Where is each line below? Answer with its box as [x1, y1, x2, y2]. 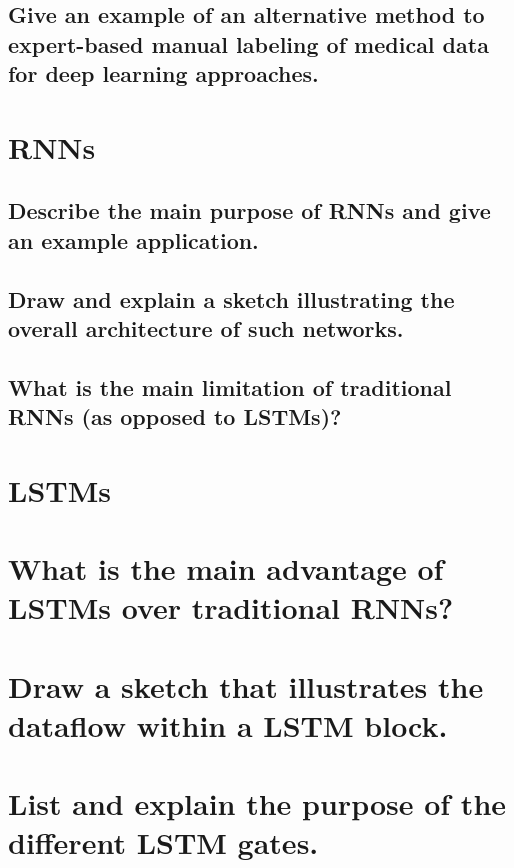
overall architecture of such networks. [8, 312, 404, 343]
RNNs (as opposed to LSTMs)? [8, 401, 342, 432]
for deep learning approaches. [8, 58, 319, 89]
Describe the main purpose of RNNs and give [8, 195, 491, 226]
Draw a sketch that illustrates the [8, 665, 484, 706]
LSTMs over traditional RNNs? [8, 587, 454, 628]
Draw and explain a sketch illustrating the [8, 283, 455, 314]
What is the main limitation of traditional [8, 371, 452, 402]
